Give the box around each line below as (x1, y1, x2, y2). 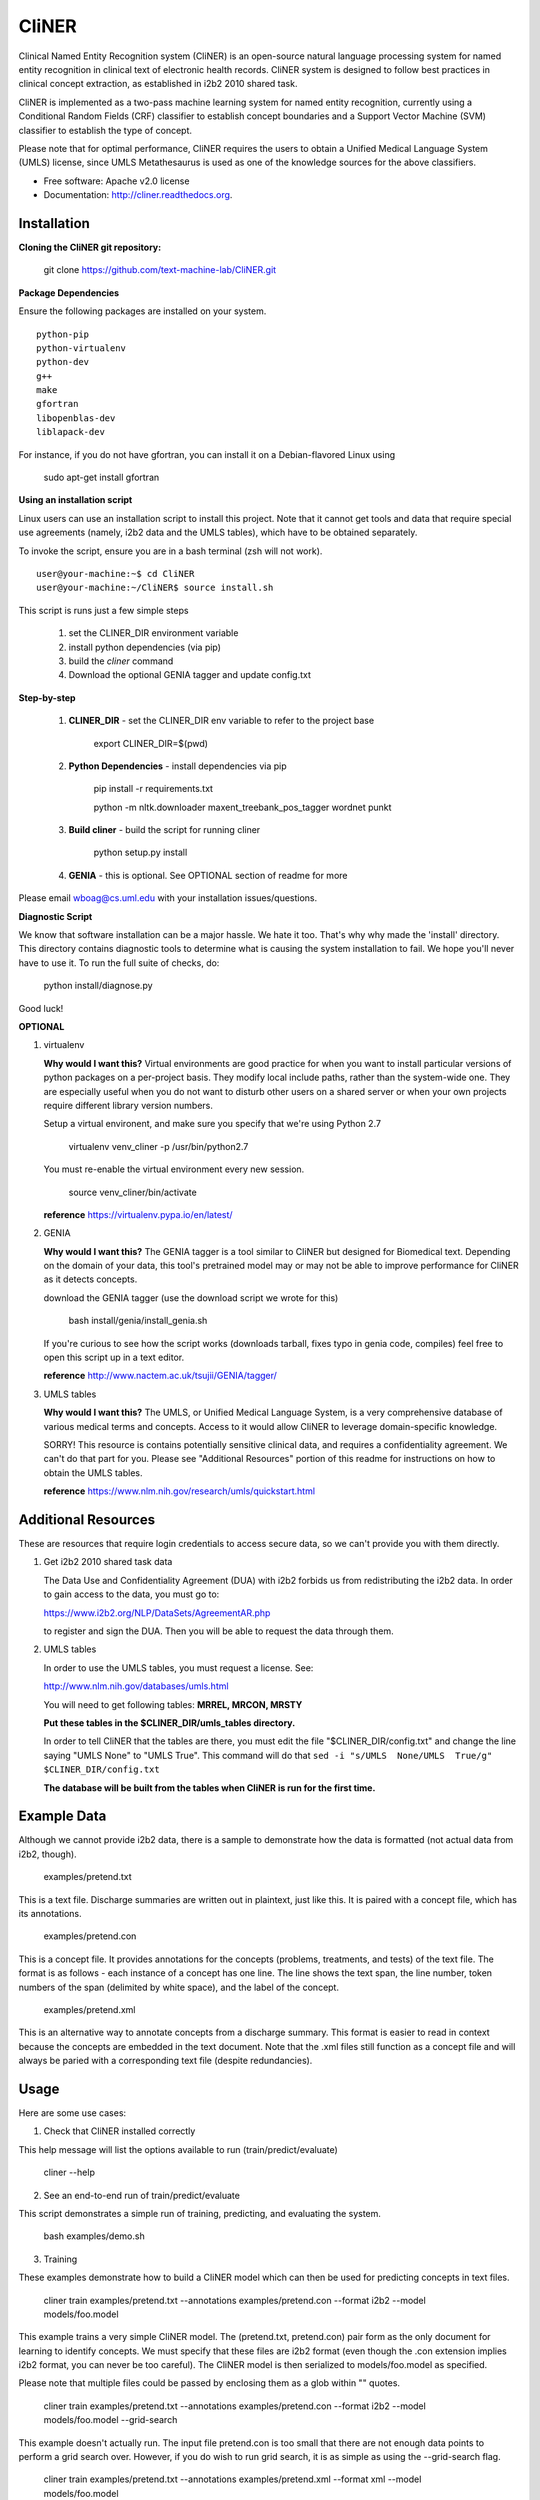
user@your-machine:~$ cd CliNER (36, 568, 195, 579)
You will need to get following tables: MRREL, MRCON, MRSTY (43, 1698, 303, 1710)
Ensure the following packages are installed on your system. (18, 305, 267, 317)
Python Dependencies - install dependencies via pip (68, 760, 287, 772)
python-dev (36, 356, 90, 368)
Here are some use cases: (18, 2107, 127, 2119)
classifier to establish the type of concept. (18, 124, 193, 136)
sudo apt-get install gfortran (43, 471, 160, 484)
